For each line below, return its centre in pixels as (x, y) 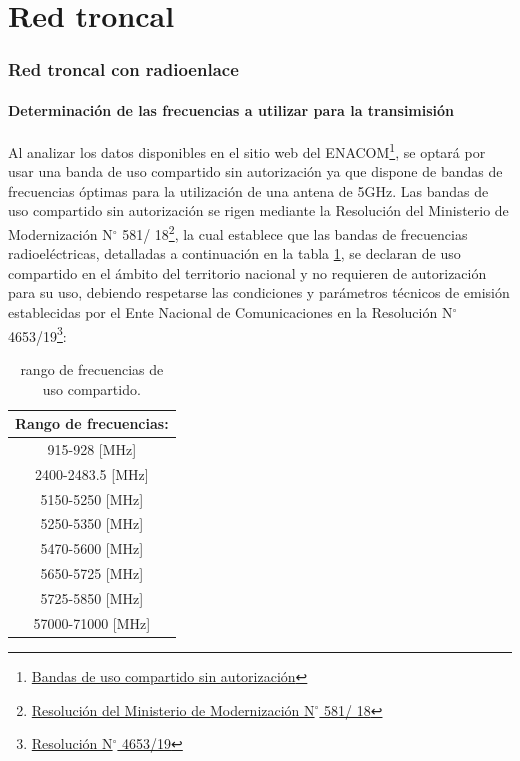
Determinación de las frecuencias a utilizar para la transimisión (231, 109)
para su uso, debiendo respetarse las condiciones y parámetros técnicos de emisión (259, 292)
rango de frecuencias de (92, 368)
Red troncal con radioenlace (123, 69)
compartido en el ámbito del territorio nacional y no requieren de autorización (247, 272)
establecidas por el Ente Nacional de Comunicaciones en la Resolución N (230, 312)
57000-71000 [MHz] (92, 622)
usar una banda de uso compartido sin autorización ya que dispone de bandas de (255, 171)
